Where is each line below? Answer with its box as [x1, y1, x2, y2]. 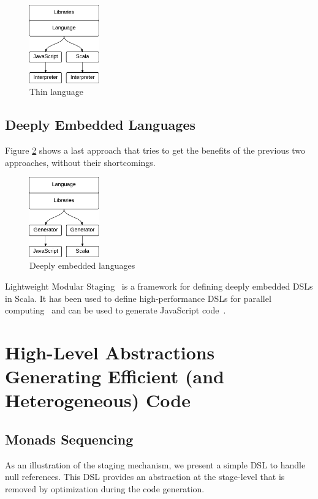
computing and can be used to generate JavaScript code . [5, 304, 226, 317]
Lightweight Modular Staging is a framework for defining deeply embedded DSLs [5, 279, 313, 292]
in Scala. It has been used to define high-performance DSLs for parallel [5, 291, 271, 304]
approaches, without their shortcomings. [5, 156, 156, 168]
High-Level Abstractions [5, 339, 215, 364]
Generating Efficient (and [5, 364, 224, 389]
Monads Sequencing [5, 429, 134, 448]
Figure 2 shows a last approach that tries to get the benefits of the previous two [5, 143, 306, 156]
